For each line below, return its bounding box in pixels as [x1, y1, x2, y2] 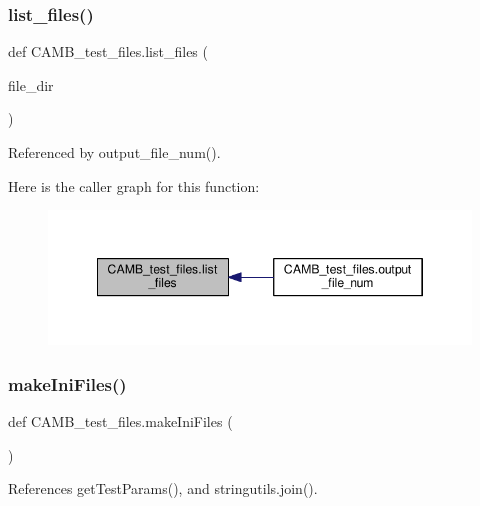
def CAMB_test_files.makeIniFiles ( [8, 411, 233, 432]
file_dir [8, 74, 54, 95]
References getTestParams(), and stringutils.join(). [8, 478, 318, 499]
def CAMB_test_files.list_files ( [8, 41, 208, 62]
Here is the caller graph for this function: [8, 175, 260, 196]
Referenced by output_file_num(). [8, 142, 221, 162]
